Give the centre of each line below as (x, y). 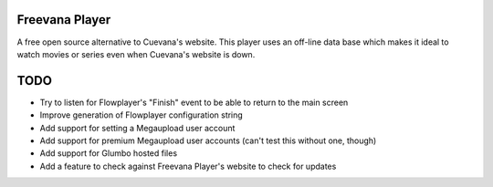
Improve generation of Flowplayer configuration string (142, 115)
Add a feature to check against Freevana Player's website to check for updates (188, 166)
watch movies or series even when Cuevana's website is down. (136, 54)
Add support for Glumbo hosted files (109, 153)
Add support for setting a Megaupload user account (137, 128)
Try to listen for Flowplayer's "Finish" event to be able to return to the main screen (194, 102)
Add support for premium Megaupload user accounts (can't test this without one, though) (208, 140)
